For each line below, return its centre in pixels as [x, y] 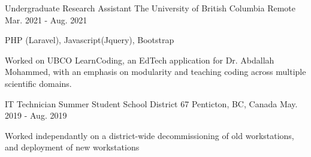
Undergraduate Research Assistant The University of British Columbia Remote [150, 8]
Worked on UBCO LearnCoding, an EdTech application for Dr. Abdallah [140, 60]
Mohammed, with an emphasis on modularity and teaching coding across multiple [155, 72]
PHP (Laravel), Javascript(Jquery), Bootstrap [90, 40]
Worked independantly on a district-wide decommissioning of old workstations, [150, 135]
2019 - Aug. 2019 [36, 115]
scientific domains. [38, 83]
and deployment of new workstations [72, 147]
